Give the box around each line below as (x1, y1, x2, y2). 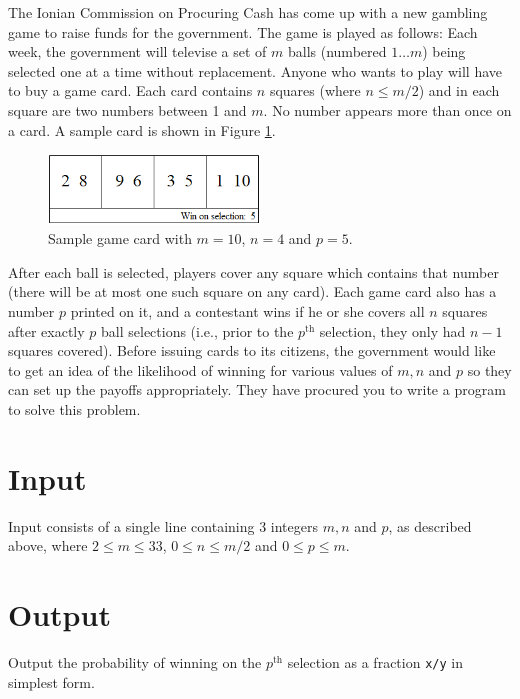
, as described (388, 515, 472, 536)
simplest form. (8, 671, 95, 692)
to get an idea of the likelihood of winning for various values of (8, 359, 393, 380)
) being (422, 41, 466, 62)
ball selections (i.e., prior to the (101, 320, 294, 341)
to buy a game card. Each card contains (8, 80, 253, 101)
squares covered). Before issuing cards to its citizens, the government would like (8, 340, 496, 361)
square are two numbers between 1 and (8, 99, 247, 120)
